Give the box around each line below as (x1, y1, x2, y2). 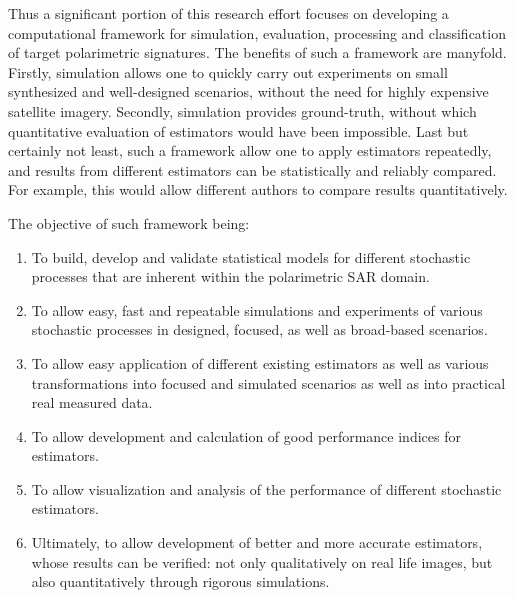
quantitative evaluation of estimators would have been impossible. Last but (8, 120, 469, 141)
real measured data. (31, 392, 153, 413)
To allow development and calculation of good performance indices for (31, 425, 461, 446)
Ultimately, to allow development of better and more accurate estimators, (31, 532, 483, 553)
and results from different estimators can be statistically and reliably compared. (8, 159, 497, 180)
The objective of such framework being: (8, 212, 250, 233)
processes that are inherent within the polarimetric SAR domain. (31, 266, 430, 287)
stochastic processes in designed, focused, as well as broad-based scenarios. (31, 319, 488, 340)
